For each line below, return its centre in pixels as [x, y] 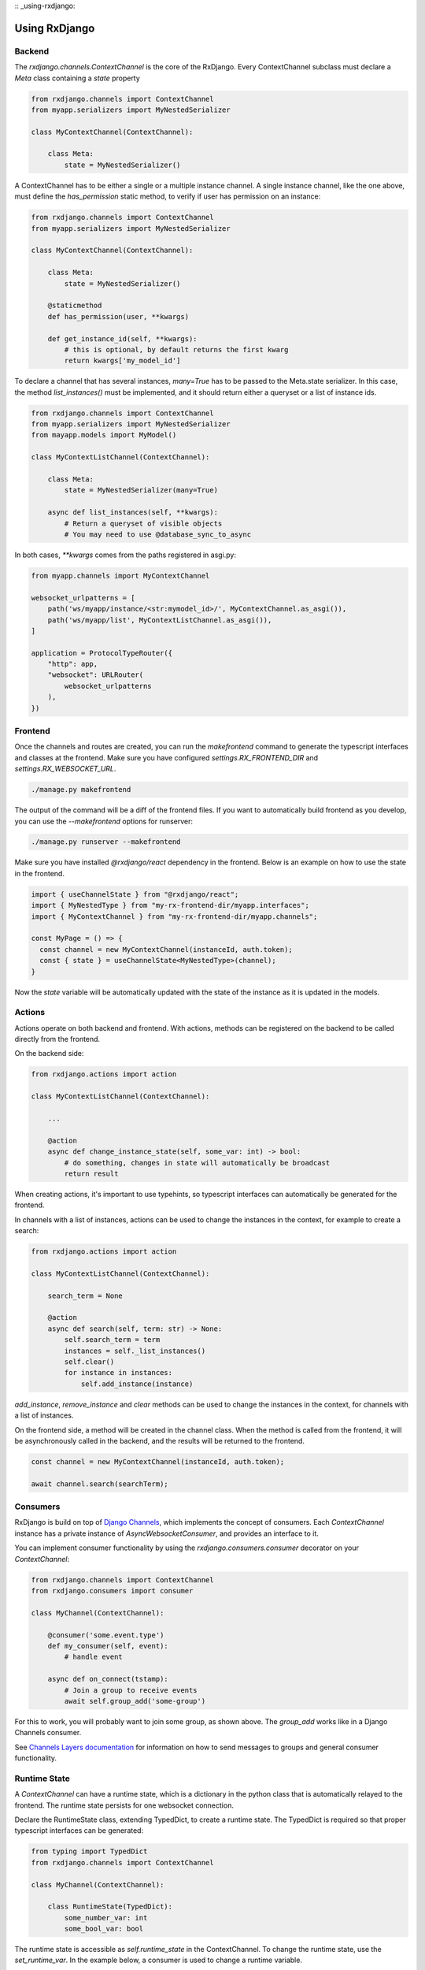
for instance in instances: [118, 1373]
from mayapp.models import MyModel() [104, 435]
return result [91, 1173]
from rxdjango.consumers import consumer [112, 1591]
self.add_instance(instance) [137, 1384]
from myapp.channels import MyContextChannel [120, 576]
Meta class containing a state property [78, 78]
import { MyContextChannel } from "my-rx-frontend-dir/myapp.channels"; [174, 916]
